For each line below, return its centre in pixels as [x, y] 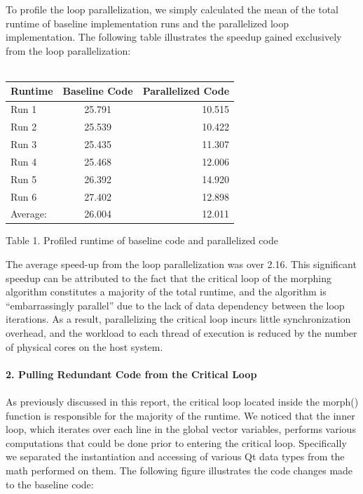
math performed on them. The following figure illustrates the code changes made [179, 470]
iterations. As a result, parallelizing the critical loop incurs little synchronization [178, 319]
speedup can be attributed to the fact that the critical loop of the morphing [169, 278]
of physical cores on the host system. [84, 346]
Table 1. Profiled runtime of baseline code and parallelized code [142, 240]
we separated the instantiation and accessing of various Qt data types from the [175, 456]
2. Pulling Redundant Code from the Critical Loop [131, 374]
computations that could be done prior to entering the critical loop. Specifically [176, 442]
